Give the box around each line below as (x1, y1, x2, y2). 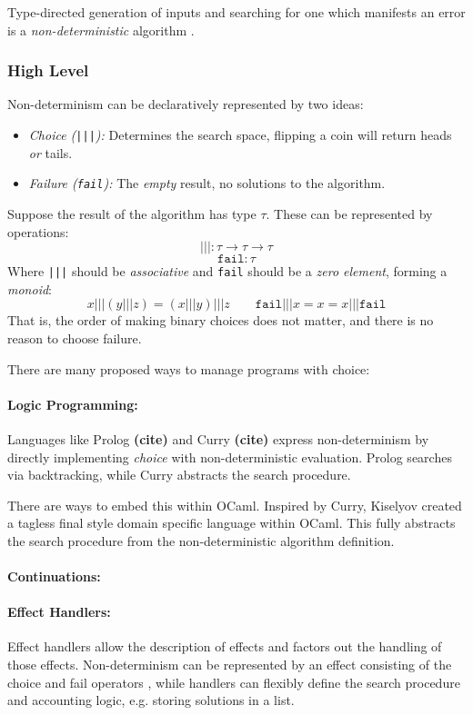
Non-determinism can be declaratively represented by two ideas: (7, 94, 364, 114)
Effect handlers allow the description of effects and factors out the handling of (7, 637, 442, 656)
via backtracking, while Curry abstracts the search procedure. (7, 465, 351, 484)
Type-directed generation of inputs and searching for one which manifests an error (7, 3, 466, 21)
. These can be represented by (266, 204, 433, 223)
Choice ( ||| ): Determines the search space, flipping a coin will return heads (28, 125, 452, 144)
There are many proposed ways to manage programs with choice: (7, 359, 370, 378)
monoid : (7, 279, 52, 298)
